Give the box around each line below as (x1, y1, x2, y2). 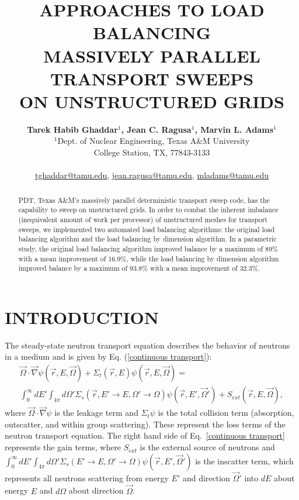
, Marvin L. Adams (194, 123, 273, 135)
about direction (68, 484, 124, 496)
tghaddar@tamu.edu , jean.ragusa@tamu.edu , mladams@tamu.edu (34, 169, 269, 181)
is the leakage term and (54, 406, 138, 419)
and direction (182, 471, 230, 484)
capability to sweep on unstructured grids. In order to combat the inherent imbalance (18, 205, 279, 215)
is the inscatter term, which (195, 454, 294, 467)
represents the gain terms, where (5, 441, 121, 453)
